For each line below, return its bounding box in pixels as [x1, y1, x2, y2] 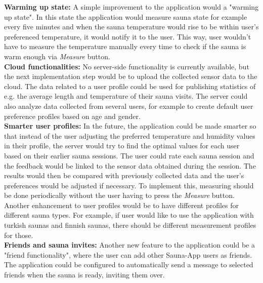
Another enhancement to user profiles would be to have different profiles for [4, 199, 239, 210]
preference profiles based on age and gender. [4, 110, 141, 121]
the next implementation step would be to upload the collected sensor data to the [4, 71, 257, 82]
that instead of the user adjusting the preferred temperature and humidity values [4, 130, 255, 141]
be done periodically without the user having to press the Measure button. [4, 190, 235, 200]
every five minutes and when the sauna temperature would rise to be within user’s [4, 21, 259, 32]
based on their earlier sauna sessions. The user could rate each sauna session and [4, 150, 254, 160]
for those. [4, 229, 33, 240]
